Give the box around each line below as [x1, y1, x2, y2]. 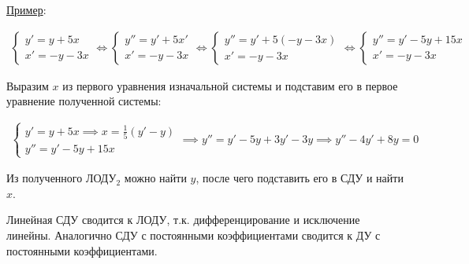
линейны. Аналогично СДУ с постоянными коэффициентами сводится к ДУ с [6, 227, 381, 244]
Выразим [6, 77, 49, 93]
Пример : [6, 2, 47, 17]
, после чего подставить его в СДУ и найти [195, 170, 404, 186]
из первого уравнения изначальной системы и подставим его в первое [62, 77, 398, 93]
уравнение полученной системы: [6, 93, 162, 109]
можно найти [124, 170, 187, 186]
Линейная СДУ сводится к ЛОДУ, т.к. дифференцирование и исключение [6, 211, 360, 228]
